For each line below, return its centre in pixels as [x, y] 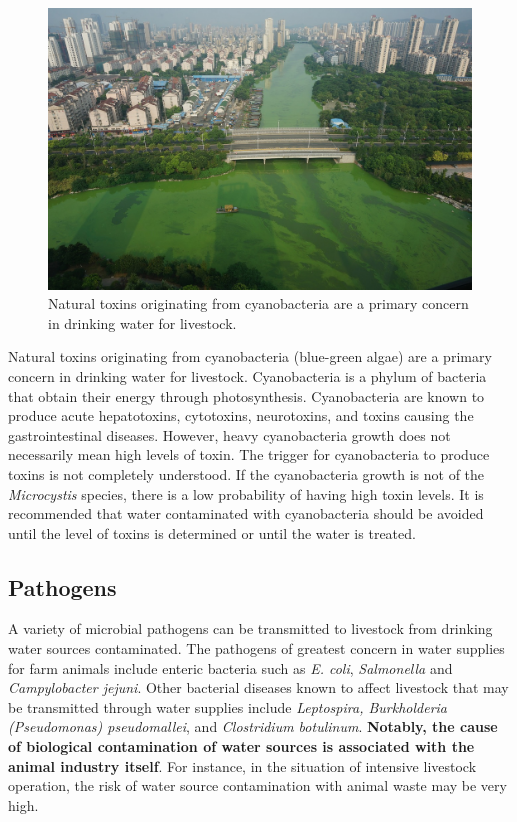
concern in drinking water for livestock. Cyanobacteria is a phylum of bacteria [247, 375]
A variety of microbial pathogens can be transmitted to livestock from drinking [250, 628]
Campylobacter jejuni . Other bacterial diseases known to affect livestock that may [258, 687]
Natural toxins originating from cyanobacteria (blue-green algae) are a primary [250, 356]
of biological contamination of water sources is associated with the [241, 746]
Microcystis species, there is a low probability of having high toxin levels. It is [246, 493]
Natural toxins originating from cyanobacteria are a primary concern [258, 303]
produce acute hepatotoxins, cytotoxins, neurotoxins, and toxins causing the [241, 415]
